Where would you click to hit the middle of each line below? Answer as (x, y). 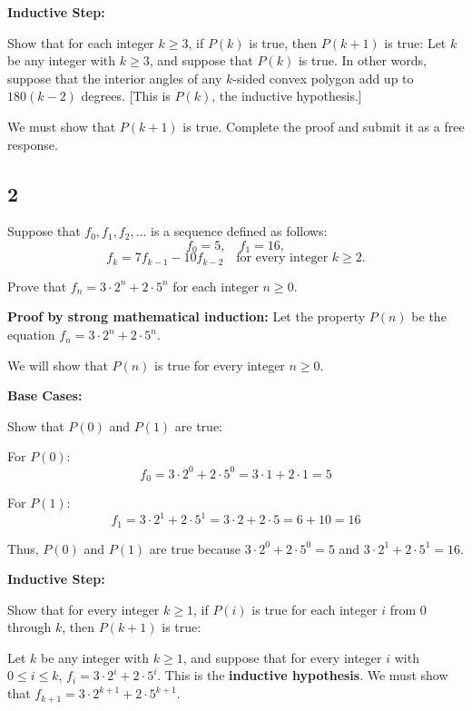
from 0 (408, 609)
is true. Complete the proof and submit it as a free (324, 126)
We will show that (58, 365)
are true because (195, 548)
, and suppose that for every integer (282, 657)
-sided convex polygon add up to (323, 78)
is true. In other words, (362, 60)
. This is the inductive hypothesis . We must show (303, 675)
